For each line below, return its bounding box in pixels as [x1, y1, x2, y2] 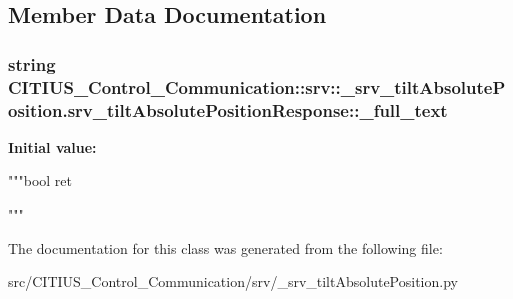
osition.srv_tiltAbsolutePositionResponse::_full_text [8, 97, 448, 122]
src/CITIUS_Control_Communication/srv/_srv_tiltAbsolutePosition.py [8, 271, 458, 292]
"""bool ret [8, 170, 72, 191]
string [8, 51, 56, 76]
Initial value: [8, 136, 97, 157]
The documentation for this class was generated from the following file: [8, 237, 443, 258]
